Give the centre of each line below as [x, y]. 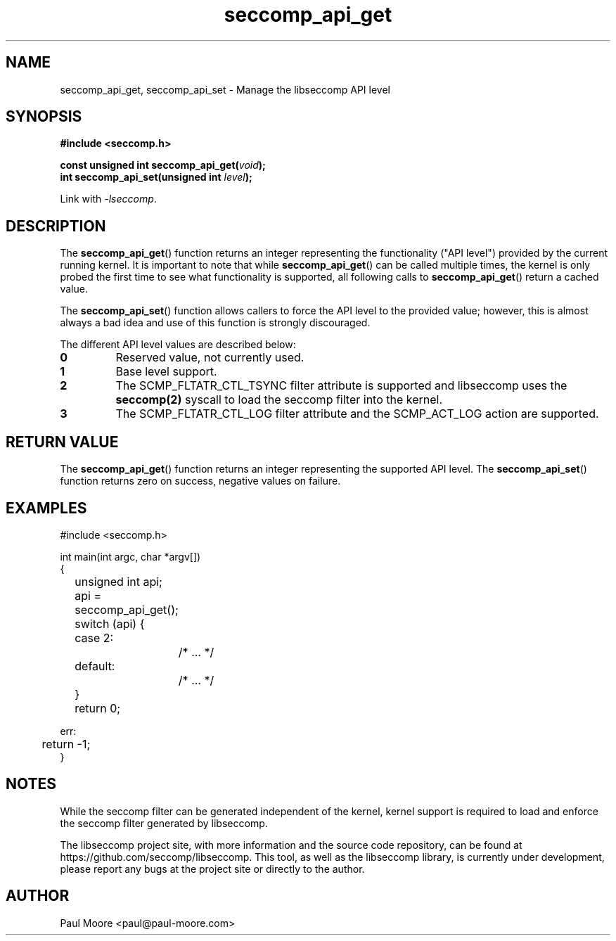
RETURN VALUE [62, 442]
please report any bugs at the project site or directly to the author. [212, 869]
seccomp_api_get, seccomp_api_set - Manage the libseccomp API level [225, 89]
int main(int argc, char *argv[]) [130, 556]
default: [95, 666]
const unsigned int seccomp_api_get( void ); [163, 165]
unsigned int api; [118, 581]
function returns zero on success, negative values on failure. [200, 481]
